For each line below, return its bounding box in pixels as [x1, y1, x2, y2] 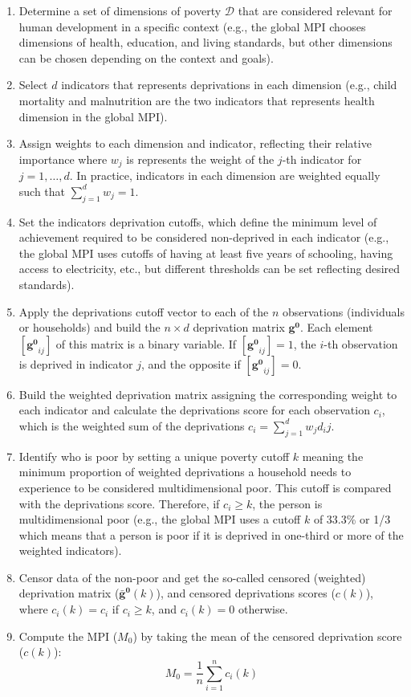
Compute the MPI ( [18, 627, 118, 644]
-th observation [324, 335, 398, 352]
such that [18, 182, 66, 199]
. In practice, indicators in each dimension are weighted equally [69, 167, 380, 184]
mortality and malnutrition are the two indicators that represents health [18, 92, 375, 108]
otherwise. [238, 601, 288, 618]
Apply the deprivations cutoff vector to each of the [18, 303, 269, 320]
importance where [18, 150, 108, 167]
